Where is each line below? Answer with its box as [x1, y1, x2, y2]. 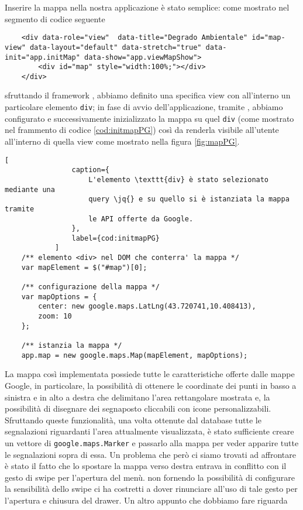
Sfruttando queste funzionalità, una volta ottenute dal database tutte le [5, 413, 261, 426]
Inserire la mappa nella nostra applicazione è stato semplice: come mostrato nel [5, 1, 290, 13]
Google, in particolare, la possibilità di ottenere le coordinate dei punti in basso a [5, 379, 297, 391]
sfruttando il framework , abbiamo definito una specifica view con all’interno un [5, 89, 291, 101]
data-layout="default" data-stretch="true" [29, 43, 202, 52]
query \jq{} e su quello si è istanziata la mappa [88, 195, 290, 204]
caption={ [71, 166, 109, 174]
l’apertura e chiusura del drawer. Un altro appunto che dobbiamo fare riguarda [5, 494, 288, 506]
